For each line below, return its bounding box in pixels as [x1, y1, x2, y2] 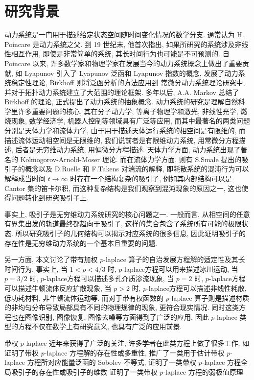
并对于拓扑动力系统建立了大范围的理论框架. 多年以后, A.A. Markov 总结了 [4, 87, 239, 97]
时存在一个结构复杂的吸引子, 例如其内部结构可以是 [70, 173, 232, 184]
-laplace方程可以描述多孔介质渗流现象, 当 [44, 273, 174, 284]
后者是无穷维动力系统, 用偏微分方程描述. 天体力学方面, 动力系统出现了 [15, 144, 241, 155]
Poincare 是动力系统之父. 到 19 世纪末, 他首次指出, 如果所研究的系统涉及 [4, 39, 235, 49]
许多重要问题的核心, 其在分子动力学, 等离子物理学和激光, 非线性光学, [18, 106, 238, 116]
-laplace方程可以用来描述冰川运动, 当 [122, 263, 238, 274]
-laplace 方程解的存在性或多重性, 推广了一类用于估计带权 [44, 347, 225, 357]
